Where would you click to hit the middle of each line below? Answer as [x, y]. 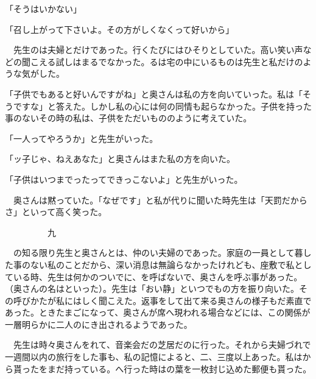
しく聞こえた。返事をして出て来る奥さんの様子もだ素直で [196, 300]
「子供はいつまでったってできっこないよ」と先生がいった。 [124, 179]
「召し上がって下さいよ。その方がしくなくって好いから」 [120, 29]
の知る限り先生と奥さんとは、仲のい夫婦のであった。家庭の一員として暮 [158, 253]
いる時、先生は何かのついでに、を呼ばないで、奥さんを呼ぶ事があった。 [158, 276]
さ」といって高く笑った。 [56, 212]
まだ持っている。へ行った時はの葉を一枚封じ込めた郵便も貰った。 [179, 368]
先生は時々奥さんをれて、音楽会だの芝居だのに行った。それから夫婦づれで [162, 345]
